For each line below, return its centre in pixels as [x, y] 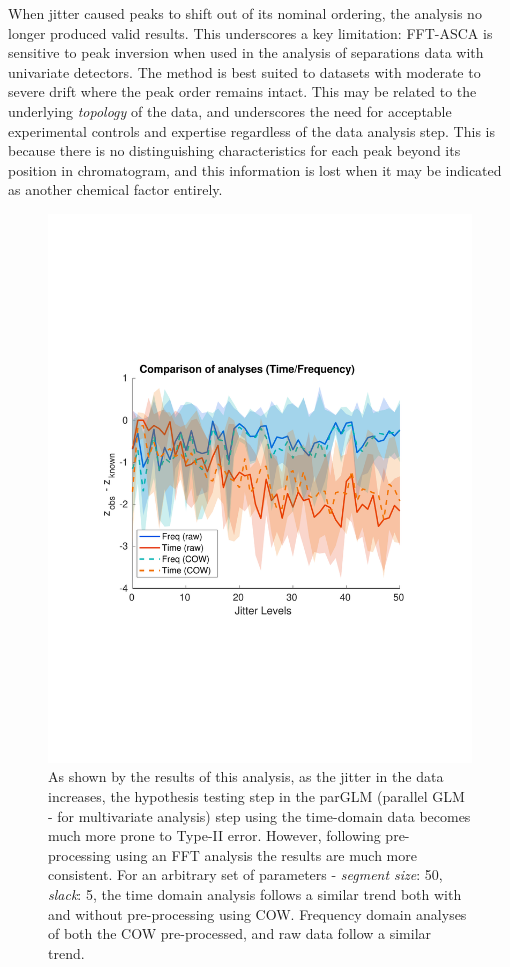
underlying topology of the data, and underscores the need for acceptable [230, 110]
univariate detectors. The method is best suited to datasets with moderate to [244, 71]
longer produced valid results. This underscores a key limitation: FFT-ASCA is [250, 32]
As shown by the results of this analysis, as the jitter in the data [246, 776]
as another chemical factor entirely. [115, 189]
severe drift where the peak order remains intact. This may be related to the [242, 91]
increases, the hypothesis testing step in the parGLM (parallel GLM [256, 796]
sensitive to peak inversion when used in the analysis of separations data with [246, 52]
